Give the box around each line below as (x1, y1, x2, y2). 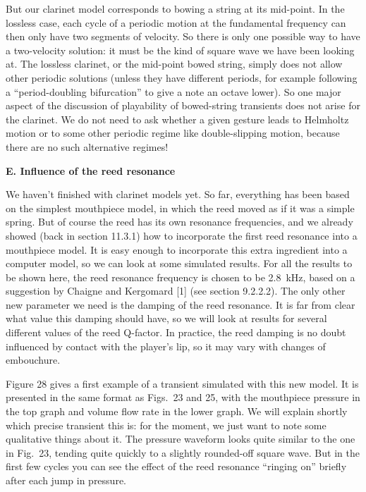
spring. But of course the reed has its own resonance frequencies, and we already (6, 214, 353, 229)
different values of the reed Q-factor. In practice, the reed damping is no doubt (6, 325, 346, 340)
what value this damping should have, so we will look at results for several (6, 311, 327, 326)
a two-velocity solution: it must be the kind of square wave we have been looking (6, 42, 355, 57)
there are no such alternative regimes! (6, 139, 169, 154)
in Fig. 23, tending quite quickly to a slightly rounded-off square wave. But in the (6, 445, 360, 460)
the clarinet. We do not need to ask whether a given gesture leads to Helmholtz (6, 111, 349, 126)
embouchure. (6, 352, 61, 367)
